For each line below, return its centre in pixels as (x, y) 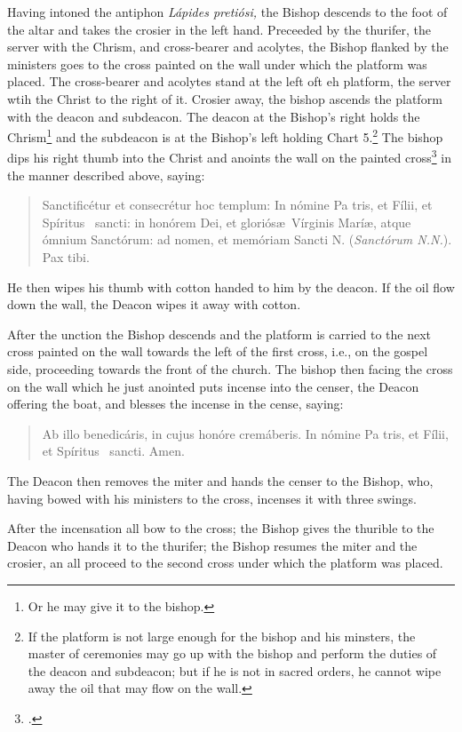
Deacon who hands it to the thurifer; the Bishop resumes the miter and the (212, 545)
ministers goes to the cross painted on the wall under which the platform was (217, 64)
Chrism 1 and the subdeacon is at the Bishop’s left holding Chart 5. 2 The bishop (225, 135)
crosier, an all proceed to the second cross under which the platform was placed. (225, 563)
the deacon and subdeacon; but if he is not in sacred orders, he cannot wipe (235, 670)
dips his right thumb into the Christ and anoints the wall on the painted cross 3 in (229, 156)
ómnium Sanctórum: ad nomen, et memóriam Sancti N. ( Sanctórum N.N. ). (247, 239)
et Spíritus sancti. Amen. (113, 451)
